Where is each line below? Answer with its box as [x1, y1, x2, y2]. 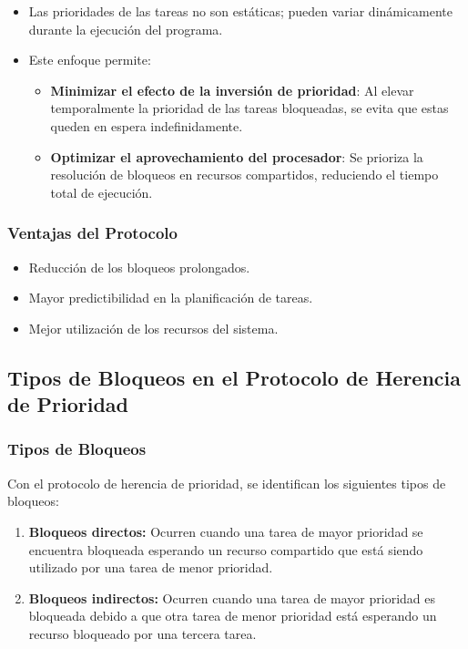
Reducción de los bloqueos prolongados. [28, 257, 250, 276]
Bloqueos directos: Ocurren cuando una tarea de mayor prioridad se [28, 521, 423, 541]
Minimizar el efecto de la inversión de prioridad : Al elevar [50, 80, 414, 99]
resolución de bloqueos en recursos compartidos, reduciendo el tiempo [50, 165, 439, 184]
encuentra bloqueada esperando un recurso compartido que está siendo [28, 540, 423, 559]
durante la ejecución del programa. [28, 19, 223, 38]
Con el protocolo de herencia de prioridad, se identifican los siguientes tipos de [7, 473, 446, 492]
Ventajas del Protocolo [7, 221, 178, 244]
